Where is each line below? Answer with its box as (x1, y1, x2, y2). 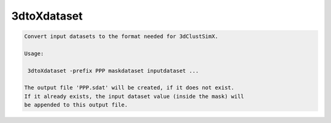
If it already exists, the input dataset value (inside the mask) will (24, 92, 245, 100)
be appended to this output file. (24, 102, 128, 108)
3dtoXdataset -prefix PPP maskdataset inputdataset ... (28, 67, 199, 74)
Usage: (24, 50, 44, 57)
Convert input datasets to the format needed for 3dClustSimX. (24, 33, 219, 40)
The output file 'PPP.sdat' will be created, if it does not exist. (24, 84, 235, 91)
